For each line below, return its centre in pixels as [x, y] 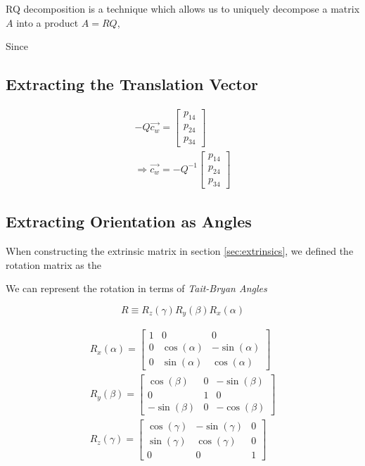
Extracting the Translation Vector [132, 84]
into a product [47, 22]
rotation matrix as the [53, 264]
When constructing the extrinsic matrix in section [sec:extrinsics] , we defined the [180, 251]
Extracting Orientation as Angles [129, 221]
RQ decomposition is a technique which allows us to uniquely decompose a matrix [183, 8]
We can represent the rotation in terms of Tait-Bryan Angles [136, 288]
